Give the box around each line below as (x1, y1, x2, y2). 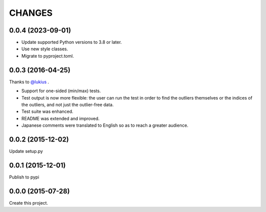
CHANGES (9, 7, 53, 18)
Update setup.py (9, 148, 43, 154)
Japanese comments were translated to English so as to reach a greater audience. (21, 122, 189, 128)
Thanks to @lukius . (9, 79, 49, 85)
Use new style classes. (21, 46, 68, 52)
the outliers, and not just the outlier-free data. (21, 102, 114, 107)
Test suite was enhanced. (21, 108, 73, 114)
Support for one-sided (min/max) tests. (21, 88, 101, 94)
